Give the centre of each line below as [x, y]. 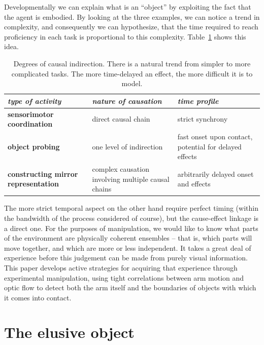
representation [34, 184]
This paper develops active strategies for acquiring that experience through [121, 267]
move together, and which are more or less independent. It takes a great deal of [128, 247]
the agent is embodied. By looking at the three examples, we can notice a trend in [132, 16]
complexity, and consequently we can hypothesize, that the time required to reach [131, 27]
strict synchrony [203, 119]
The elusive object [69, 332]
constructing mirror [43, 174]
